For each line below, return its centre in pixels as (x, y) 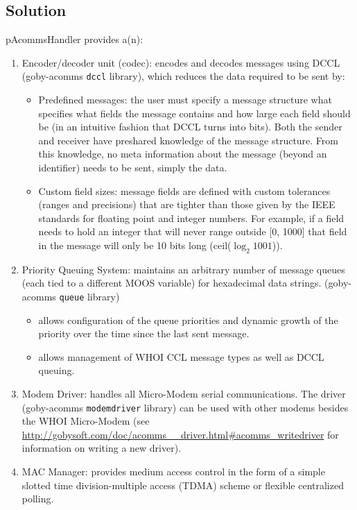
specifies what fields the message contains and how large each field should (194, 113)
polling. (38, 499)
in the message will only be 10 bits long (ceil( (135, 245)
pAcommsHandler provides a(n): (75, 39)
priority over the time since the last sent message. (144, 333)
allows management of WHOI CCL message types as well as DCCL (181, 356)
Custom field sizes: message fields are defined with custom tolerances (184, 190)
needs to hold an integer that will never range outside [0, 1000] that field (193, 231)
